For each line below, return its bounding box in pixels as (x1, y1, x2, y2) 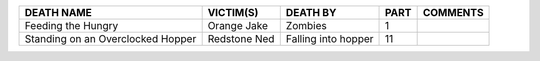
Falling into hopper (285, 32, 374, 45)
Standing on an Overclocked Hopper (24, 32, 197, 45)
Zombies (285, 19, 327, 32)
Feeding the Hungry (24, 19, 119, 32)
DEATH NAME (24, 6, 92, 19)
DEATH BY (285, 6, 337, 19)
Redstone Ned (207, 32, 275, 45)
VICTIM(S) (207, 6, 259, 19)
